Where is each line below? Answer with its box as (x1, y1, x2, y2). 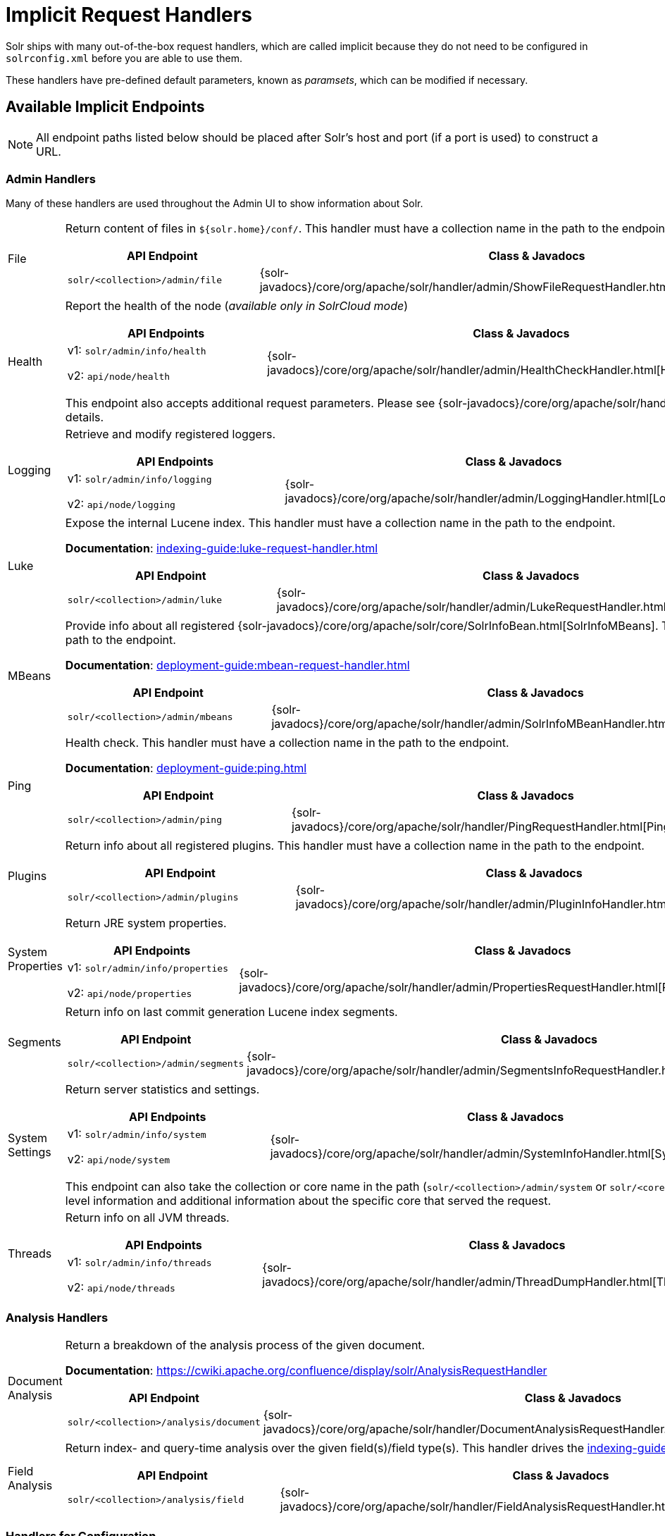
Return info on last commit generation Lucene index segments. (65, 1005, 398, 1020)
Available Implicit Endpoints (6, 98, 205, 116)
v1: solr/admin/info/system (67, 1127, 206, 1141)
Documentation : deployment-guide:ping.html (65, 761, 307, 776)
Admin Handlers (6, 171, 96, 186)
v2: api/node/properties (67, 986, 192, 1001)
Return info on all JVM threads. (65, 1210, 230, 1225)
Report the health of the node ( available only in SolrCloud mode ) (65, 299, 409, 314)
